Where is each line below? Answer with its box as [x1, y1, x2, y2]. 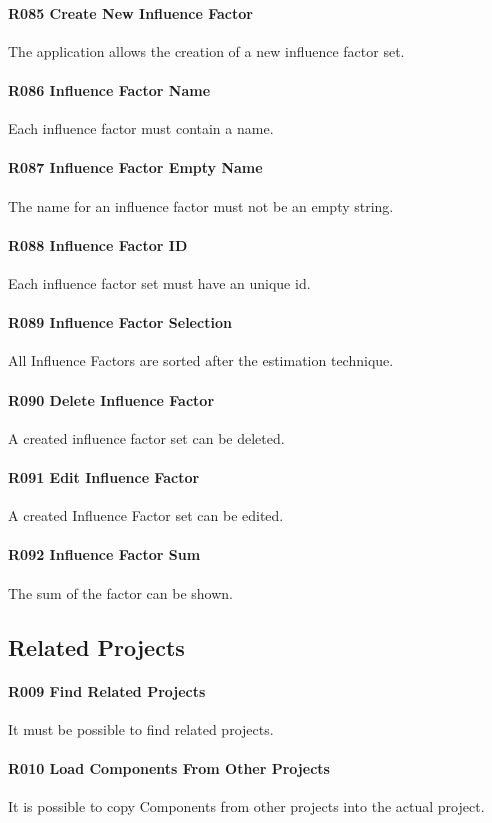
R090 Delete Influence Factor [8, 389, 215, 410]
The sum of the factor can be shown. [8, 582, 233, 603]
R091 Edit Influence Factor [8, 466, 200, 487]
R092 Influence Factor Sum [8, 544, 201, 565]
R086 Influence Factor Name [8, 79, 211, 100]
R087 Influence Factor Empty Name [8, 157, 263, 178]
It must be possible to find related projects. [8, 718, 274, 739]
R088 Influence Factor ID [8, 234, 188, 255]
